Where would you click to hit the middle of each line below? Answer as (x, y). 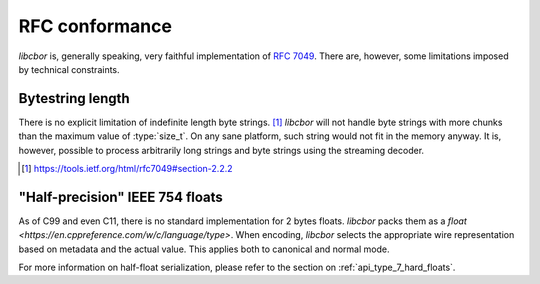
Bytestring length (74, 98)
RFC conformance (95, 26)
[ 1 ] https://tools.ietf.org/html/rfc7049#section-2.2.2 (127, 169)
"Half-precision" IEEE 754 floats (121, 196)
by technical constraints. (69, 69)
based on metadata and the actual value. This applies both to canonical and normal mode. (204, 249)
